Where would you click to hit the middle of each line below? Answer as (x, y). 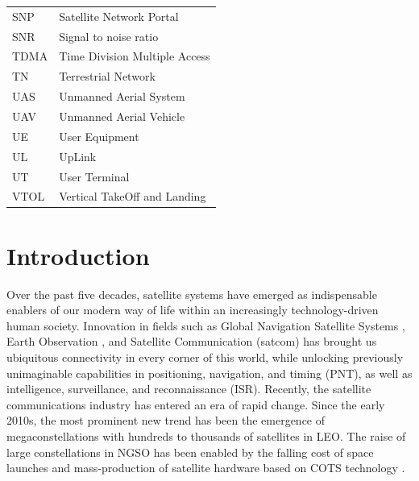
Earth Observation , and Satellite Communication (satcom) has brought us (192, 341)
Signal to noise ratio (109, 36)
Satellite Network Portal (119, 16)
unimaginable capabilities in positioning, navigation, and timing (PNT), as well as (209, 373)
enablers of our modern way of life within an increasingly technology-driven (193, 310)
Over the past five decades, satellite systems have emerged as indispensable (192, 294)
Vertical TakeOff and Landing (133, 196)
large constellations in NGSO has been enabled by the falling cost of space (190, 452)
